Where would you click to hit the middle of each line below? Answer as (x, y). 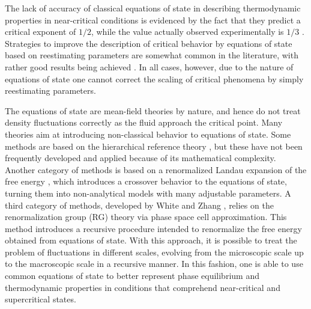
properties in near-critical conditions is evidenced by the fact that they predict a (153, 20)
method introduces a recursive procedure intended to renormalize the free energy (153, 228)
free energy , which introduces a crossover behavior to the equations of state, (146, 181)
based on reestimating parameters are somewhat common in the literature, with (152, 55)
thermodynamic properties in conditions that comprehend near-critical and (143, 287)
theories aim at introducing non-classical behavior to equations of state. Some (148, 134)
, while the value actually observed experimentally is (187, 32)
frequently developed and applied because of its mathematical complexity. (140, 158)
